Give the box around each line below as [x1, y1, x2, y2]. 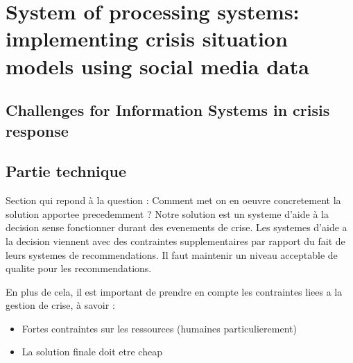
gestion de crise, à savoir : [6, 298, 115, 312]
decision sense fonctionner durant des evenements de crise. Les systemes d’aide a [6, 220, 347, 235]
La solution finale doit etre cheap [21, 344, 162, 359]
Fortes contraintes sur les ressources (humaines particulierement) [21, 321, 297, 335]
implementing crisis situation [6, 24, 288, 53]
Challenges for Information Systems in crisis [6, 99, 330, 121]
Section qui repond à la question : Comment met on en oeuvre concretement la [6, 193, 341, 208]
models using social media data [6, 51, 309, 80]
